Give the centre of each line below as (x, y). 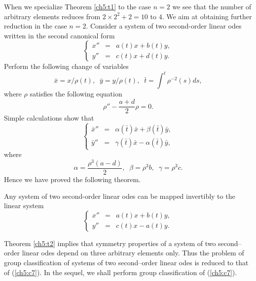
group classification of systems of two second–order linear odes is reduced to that (126, 262)
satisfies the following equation (76, 94)
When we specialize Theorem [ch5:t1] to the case (78, 6)
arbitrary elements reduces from (52, 16)
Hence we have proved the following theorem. (72, 179)
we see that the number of (212, 6)
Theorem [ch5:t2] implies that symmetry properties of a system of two (110, 243)
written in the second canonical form (59, 35)
